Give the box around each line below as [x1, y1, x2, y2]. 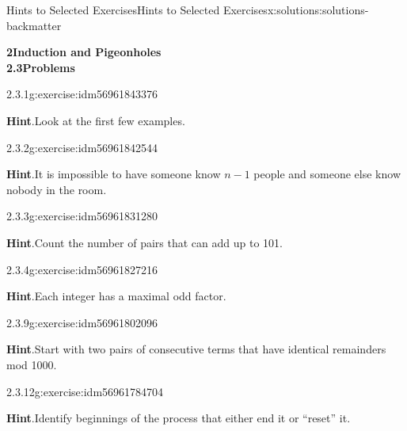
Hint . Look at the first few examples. [6, 112, 185, 128]
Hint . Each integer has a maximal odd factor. [6, 288, 226, 304]
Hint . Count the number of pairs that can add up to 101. [6, 234, 283, 250]
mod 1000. [6, 356, 57, 372]
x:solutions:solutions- [267, 2, 369, 17]
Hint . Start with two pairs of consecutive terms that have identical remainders [6, 341, 386, 357]
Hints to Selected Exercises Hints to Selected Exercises [6, 2, 268, 17]
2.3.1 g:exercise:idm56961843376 [6, 86, 158, 102]
